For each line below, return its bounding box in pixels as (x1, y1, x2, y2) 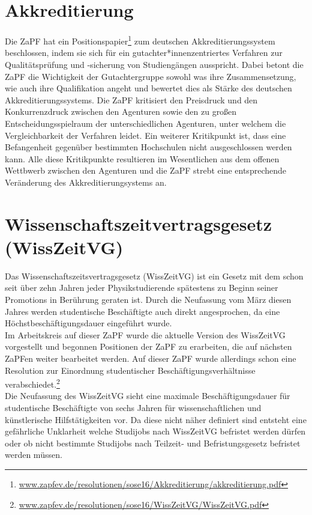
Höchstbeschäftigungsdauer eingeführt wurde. (5, 317, 172, 329)
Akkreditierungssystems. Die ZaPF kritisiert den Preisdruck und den (5, 93, 258, 106)
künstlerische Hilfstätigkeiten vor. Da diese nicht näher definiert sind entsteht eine (5, 413, 307, 425)
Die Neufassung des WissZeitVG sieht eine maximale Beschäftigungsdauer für (5, 389, 290, 402)
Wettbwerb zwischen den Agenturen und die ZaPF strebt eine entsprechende (5, 164, 286, 177)
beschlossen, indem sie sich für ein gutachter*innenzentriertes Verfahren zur (5, 46, 283, 59)
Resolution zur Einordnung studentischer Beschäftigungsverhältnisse (5, 364, 256, 376)
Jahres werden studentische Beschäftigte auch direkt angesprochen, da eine (5, 305, 280, 317)
